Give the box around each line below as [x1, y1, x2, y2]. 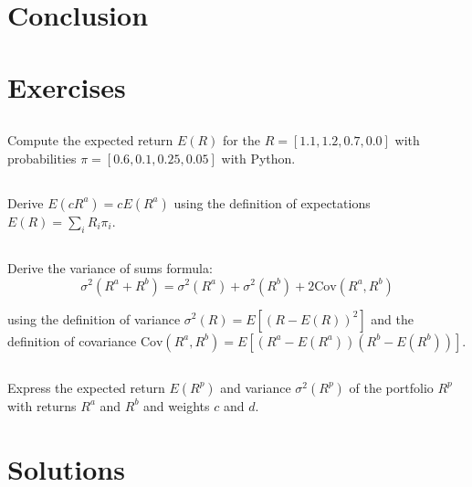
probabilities [7, 148, 77, 167]
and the [371, 309, 414, 328]
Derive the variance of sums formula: [7, 258, 213, 277]
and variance [220, 377, 291, 397]
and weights [143, 396, 210, 415]
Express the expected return [7, 377, 165, 397]
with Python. [221, 148, 296, 167]
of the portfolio [349, 377, 434, 397]
